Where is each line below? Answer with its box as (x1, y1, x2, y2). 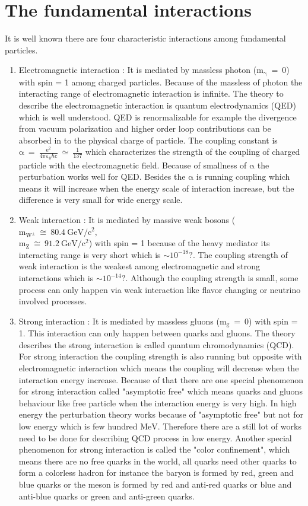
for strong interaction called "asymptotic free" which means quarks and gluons (18, 385, 303, 397)
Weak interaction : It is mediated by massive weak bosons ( (18, 213, 236, 225)
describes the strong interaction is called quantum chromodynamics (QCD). (18, 338, 294, 351)
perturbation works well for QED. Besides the (18, 170, 186, 183)
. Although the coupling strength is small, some (125, 272, 299, 284)
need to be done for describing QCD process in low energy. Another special (18, 431, 292, 444)
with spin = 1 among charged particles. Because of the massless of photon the (18, 75, 303, 88)
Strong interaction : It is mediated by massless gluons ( (18, 314, 220, 327)
